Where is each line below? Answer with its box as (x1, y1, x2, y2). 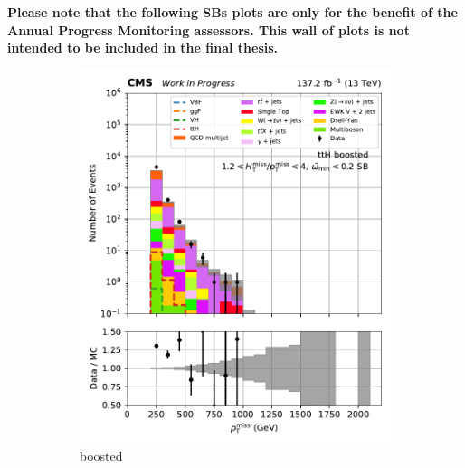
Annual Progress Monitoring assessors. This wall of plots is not (7, 20, 410, 39)
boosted (80, 446, 123, 465)
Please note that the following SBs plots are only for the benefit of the (7, 3, 458, 21)
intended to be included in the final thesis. (7, 38, 279, 57)
